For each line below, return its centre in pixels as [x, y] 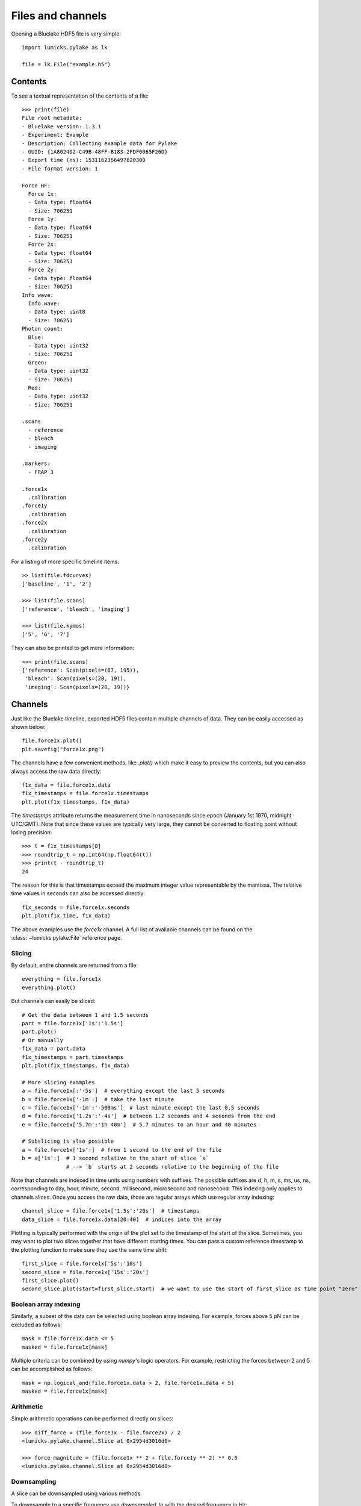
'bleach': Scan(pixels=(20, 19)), [76, 679]
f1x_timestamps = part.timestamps [73, 1057]
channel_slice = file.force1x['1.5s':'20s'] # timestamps [111, 1211]
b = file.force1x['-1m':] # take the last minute [98, 1099]
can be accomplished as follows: [52, 1369]
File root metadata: [52, 118]
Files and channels [59, 16]
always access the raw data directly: [56, 771]
